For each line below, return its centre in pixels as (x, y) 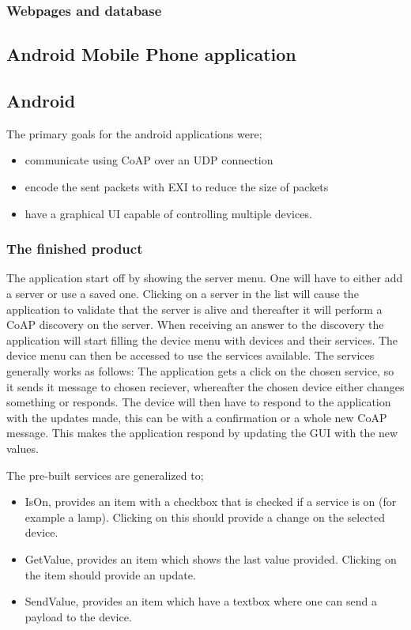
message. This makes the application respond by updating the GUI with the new (202, 433)
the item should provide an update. (110, 574)
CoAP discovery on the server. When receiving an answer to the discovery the (195, 324)
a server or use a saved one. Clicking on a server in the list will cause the (183, 294)
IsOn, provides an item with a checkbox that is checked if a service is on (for (211, 502)
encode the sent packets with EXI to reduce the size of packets (177, 187)
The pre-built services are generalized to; (105, 475)
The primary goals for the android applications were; (134, 133)
